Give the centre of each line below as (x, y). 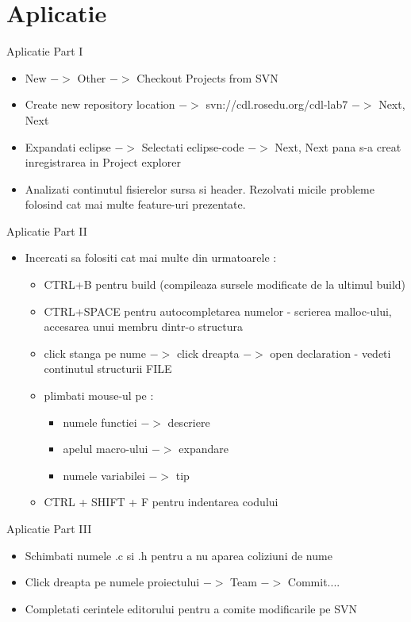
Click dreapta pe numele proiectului (112, 582)
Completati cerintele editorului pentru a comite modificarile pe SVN (191, 608)
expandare (204, 449)
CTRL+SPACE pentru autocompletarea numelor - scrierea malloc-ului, (218, 311)
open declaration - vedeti (330, 353)
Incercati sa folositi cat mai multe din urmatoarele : (151, 257)
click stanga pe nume (95, 353)
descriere (189, 422)
